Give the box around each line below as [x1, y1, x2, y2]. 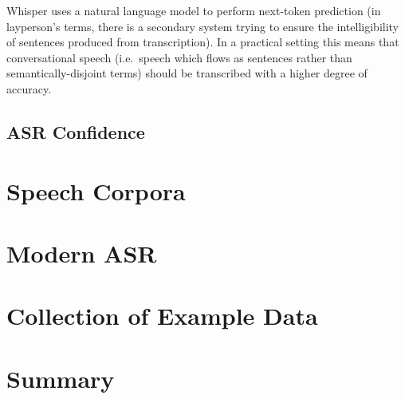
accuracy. [6, 80, 52, 97]
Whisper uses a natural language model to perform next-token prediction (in [6, 2, 381, 18]
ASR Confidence [6, 119, 145, 144]
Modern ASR [6, 236, 157, 269]
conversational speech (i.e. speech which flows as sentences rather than [6, 49, 352, 65]
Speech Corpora [6, 174, 186, 207]
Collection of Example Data [6, 299, 318, 332]
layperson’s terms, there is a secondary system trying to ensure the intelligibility [6, 18, 399, 34]
